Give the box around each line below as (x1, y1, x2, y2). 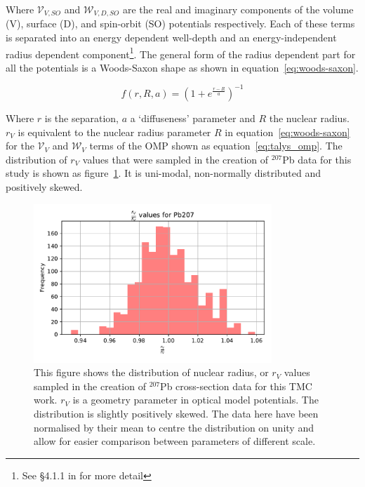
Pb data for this (282, 152, 352, 166)
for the (6, 138, 34, 153)
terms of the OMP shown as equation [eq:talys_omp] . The (89, 138, 343, 153)
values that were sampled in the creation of (82, 152, 269, 166)
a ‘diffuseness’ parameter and (130, 110, 255, 125)
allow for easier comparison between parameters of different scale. (34, 434, 316, 448)
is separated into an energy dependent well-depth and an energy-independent (6, 30, 337, 45)
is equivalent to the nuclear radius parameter (18, 124, 211, 139)
